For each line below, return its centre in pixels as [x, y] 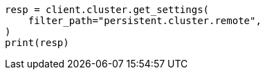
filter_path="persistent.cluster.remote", [145, 21]
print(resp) [37, 43]
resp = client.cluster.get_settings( [107, 10]
